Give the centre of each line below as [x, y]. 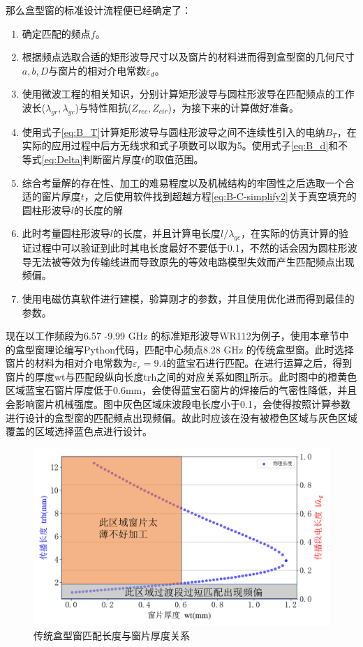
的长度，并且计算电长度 [166, 233]
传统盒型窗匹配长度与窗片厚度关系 [112, 635]
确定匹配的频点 [56, 33]
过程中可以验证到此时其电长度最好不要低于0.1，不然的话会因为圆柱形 [190, 248]
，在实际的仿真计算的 [290, 233]
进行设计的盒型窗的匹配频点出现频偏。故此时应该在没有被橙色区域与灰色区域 [181, 417]
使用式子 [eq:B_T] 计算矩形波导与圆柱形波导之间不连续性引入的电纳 [173, 131]
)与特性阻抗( [103, 107]
